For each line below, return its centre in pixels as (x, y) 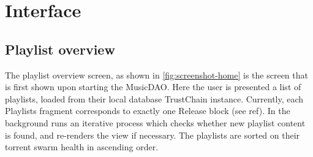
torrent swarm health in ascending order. (82, 147)
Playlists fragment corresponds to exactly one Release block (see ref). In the (148, 111)
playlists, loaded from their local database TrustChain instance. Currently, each (154, 98)
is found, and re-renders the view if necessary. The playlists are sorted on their (153, 135)
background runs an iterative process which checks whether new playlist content (155, 122)
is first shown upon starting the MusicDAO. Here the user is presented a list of (153, 87)
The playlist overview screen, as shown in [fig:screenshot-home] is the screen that (156, 75)
